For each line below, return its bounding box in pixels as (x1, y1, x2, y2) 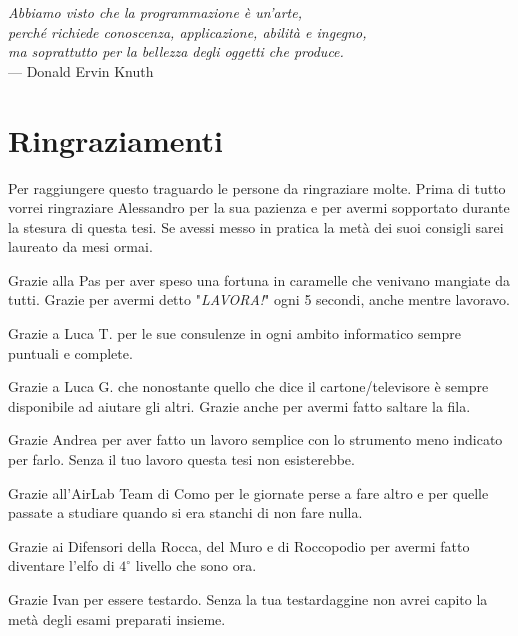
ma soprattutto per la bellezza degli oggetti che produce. (8, 41, 344, 62)
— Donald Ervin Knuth (8, 60, 154, 81)
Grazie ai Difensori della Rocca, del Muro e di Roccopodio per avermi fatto (8, 535, 470, 556)
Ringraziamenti (8, 119, 223, 160)
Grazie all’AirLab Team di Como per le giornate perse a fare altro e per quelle (8, 482, 489, 503)
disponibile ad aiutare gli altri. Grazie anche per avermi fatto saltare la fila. (8, 395, 471, 416)
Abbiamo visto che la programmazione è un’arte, (8, 2, 302, 22)
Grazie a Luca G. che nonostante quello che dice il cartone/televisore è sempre (8, 376, 489, 397)
